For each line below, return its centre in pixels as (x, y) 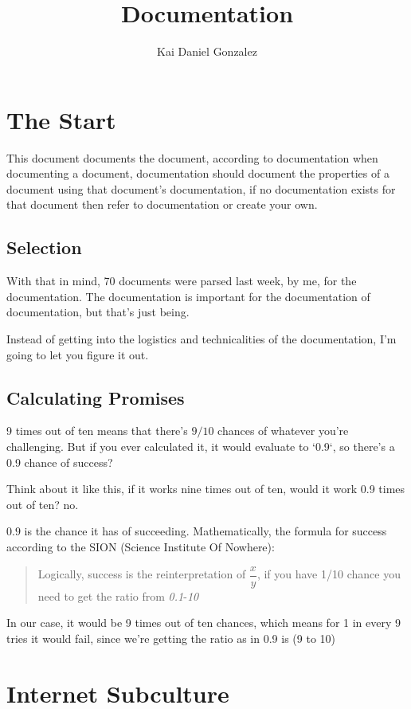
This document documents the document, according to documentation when (192, 157)
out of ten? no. (43, 504)
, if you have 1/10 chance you (329, 574)
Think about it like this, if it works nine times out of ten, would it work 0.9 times (206, 489)
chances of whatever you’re (283, 431)
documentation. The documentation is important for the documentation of (188, 296)
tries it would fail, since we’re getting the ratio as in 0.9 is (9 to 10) (171, 638)
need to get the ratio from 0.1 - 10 (118, 595)
